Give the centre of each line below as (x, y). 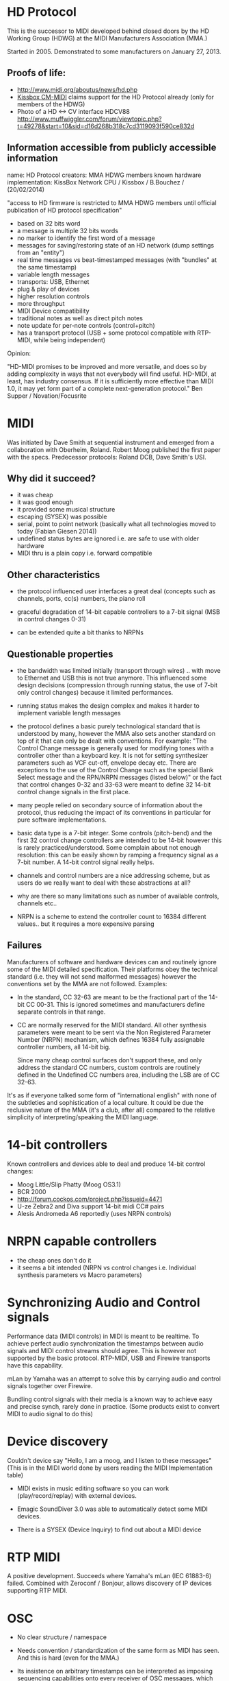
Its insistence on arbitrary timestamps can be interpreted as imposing (115, 1671)
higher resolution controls (53, 296)
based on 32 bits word (49, 223)
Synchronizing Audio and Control (104, 1302)
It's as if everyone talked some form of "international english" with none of (112, 1095)
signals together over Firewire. (50, 1385)
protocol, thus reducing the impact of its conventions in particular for (114, 812)
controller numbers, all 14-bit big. (64, 1047)
